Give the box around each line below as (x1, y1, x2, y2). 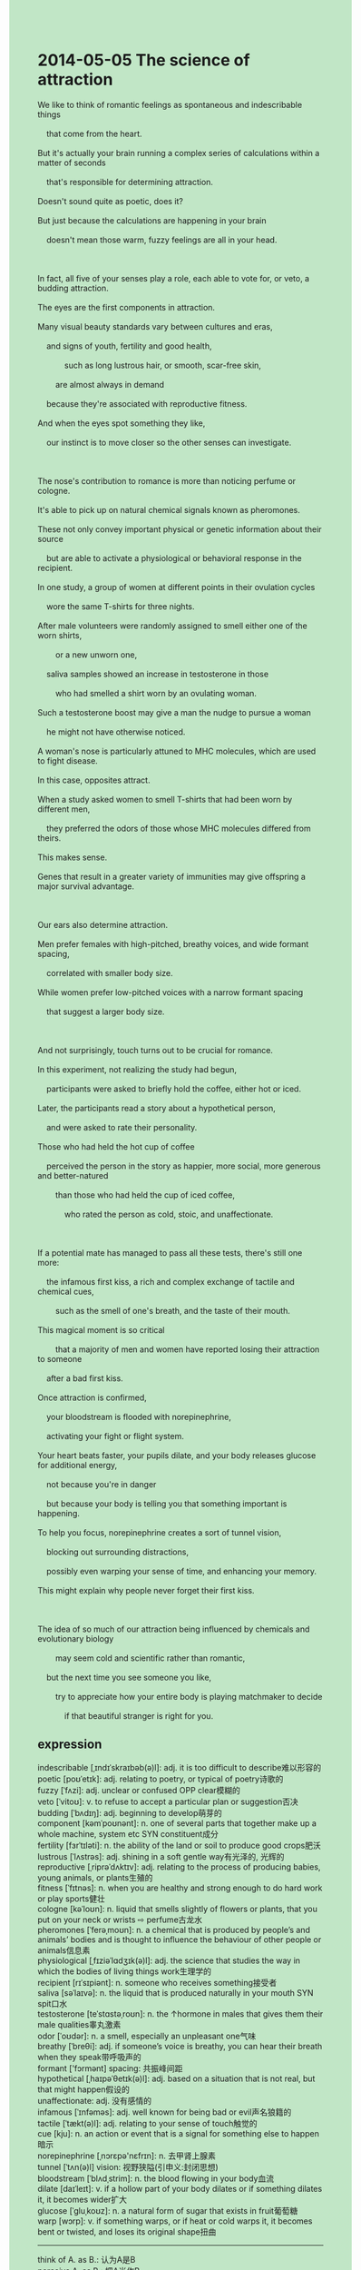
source (37, 533, 64, 544)
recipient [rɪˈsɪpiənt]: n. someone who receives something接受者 (37, 1977, 278, 1988)
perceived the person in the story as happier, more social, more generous (45, 1160, 321, 1171)
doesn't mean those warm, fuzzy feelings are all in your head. (45, 234, 278, 245)
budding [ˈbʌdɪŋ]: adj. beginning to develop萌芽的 (37, 1807, 223, 1818)
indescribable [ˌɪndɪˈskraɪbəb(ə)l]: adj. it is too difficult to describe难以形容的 (37, 1762, 322, 1772)
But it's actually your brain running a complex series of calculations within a (37, 147, 320, 158)
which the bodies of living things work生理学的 (37, 1966, 212, 1977)
